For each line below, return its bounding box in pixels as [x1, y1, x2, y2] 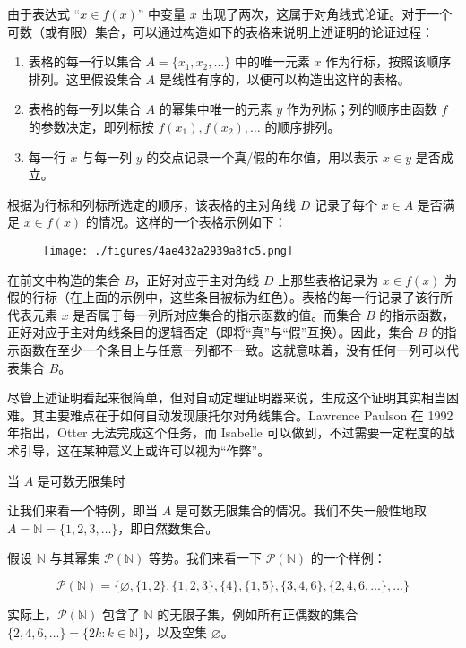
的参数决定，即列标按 [28, 117, 154, 135]
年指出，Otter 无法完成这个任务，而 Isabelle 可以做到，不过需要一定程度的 [7, 423, 443, 442]
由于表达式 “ [7, 4, 81, 22]
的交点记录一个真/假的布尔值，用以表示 [146, 147, 379, 166]
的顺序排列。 [264, 117, 341, 135]
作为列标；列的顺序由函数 [286, 99, 437, 118]
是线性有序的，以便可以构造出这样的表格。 [159, 69, 410, 88]
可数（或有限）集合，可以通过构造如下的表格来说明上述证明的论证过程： [7, 22, 434, 40]
